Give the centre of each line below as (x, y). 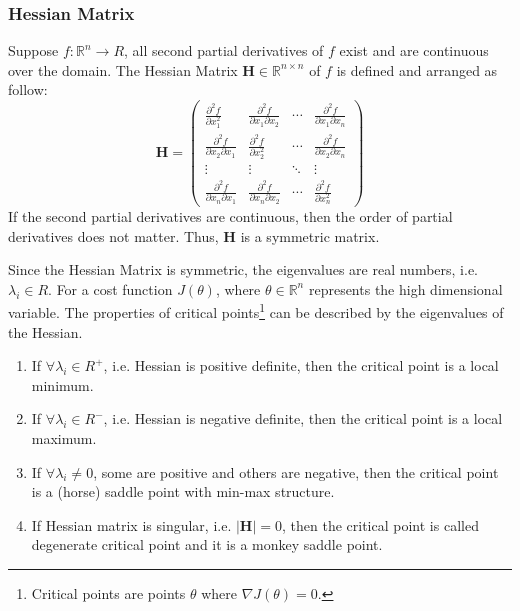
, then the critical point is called (380, 524)
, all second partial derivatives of (224, 50)
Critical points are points (108, 593)
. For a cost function (110, 288)
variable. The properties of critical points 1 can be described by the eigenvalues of (256, 311)
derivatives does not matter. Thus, (113, 235)
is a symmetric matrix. (310, 235)
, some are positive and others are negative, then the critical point (296, 471)
